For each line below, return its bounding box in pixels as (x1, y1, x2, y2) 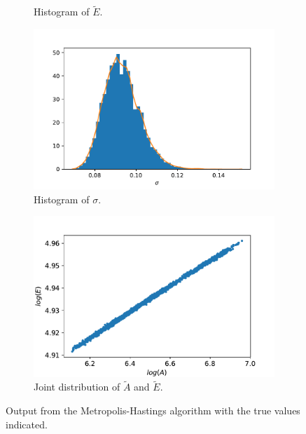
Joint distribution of (34, 379, 120, 394)
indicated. (6, 416, 48, 431)
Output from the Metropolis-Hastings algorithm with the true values (6, 403, 300, 418)
